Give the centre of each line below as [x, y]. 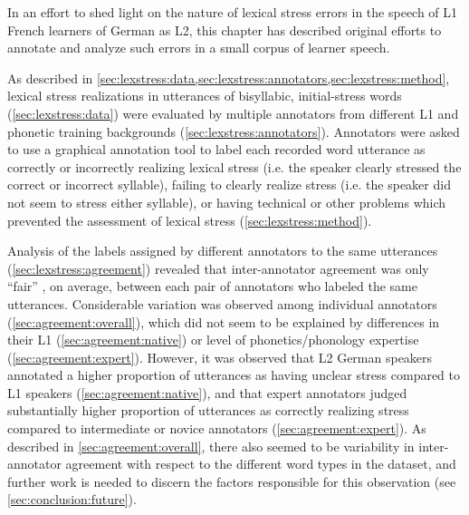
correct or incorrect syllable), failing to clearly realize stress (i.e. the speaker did [229, 185]
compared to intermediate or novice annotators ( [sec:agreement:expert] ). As [217, 428]
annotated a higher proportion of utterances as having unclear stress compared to [234, 375]
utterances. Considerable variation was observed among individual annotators [222, 303]
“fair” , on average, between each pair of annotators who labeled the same [212, 286]
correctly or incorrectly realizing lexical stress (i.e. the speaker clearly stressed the [234, 166]
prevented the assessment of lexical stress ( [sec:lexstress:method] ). [190, 220]
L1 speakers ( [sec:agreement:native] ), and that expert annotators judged [207, 392]
